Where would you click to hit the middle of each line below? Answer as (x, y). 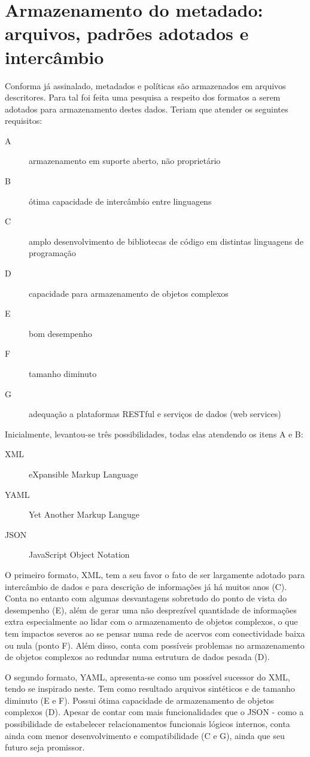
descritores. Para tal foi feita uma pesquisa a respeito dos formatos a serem (143, 97)
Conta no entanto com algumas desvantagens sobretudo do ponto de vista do (146, 598)
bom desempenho (60, 333)
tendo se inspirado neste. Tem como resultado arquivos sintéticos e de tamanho (150, 688)
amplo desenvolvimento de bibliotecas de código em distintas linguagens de (166, 241)
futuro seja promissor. (45, 747)
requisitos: (24, 121)
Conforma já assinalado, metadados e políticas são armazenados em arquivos (145, 85)
